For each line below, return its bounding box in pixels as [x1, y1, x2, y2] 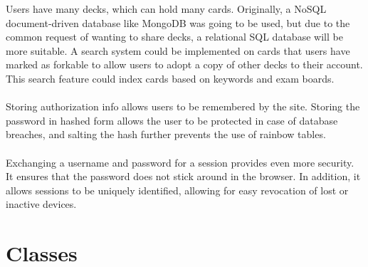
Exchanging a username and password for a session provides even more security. [6, 155, 354, 169]
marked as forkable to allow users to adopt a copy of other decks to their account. [6, 57, 363, 72]
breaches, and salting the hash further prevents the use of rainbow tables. [6, 127, 326, 142]
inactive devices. [6, 197, 77, 211]
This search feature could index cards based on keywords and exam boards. [6, 70, 335, 85]
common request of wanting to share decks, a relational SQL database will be [6, 29, 343, 44]
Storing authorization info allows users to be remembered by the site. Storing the [6, 99, 360, 114]
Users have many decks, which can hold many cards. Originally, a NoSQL [6, 1, 327, 16]
